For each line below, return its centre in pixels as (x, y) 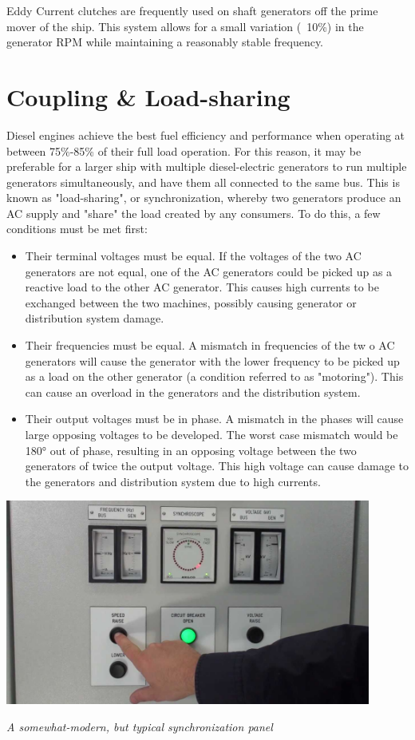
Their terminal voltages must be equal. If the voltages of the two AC (193, 256)
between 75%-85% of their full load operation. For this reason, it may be (184, 150)
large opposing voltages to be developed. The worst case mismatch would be (211, 434)
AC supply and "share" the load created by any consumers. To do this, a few (194, 213)
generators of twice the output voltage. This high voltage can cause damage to (217, 466)
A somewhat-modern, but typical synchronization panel (140, 727)
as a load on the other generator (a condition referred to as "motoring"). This (214, 376)
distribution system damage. (95, 318)
